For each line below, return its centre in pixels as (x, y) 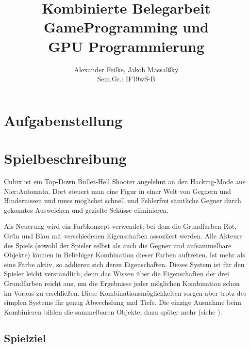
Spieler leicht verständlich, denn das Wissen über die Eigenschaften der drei (117, 274)
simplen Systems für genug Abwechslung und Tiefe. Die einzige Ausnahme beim (123, 302)
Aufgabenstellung (63, 120)
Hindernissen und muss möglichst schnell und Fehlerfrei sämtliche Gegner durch (123, 200)
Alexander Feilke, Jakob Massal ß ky (126, 69)
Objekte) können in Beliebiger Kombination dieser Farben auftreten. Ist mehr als (125, 255)
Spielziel (25, 338)
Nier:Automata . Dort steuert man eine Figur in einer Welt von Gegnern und (117, 191)
